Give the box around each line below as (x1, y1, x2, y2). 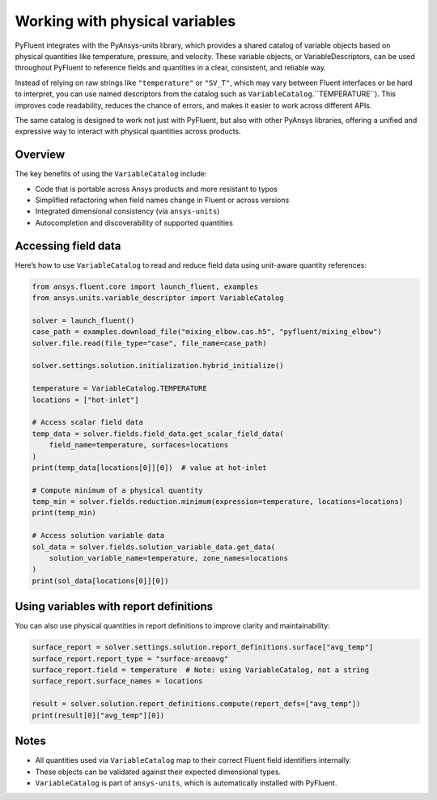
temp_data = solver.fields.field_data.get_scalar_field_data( (32, 429, 284, 438)
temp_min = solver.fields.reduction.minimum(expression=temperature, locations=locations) (32, 497, 404, 506)
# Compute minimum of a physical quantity (32, 485, 203, 495)
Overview (15, 148, 66, 162)
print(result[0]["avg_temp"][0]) (32, 710, 165, 720)
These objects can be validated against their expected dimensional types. (35, 767, 282, 777)
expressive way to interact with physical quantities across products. (15, 126, 242, 137)
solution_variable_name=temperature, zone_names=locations (49, 554, 289, 563)
